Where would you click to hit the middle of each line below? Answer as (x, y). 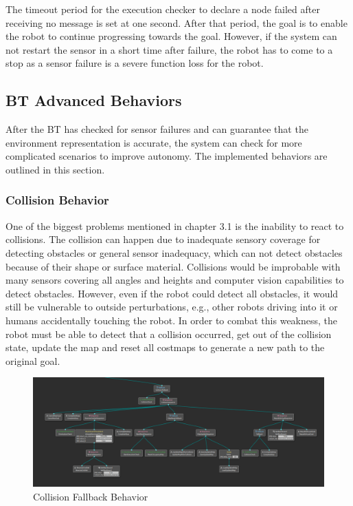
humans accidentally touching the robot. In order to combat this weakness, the (172, 320)
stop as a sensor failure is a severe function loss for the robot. (135, 63)
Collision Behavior (57, 200)
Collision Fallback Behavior (91, 496)
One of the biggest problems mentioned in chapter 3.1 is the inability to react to (175, 225)
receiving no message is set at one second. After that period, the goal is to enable (176, 22)
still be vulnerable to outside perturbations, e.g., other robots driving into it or (172, 307)
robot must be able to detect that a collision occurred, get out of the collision (169, 334)
